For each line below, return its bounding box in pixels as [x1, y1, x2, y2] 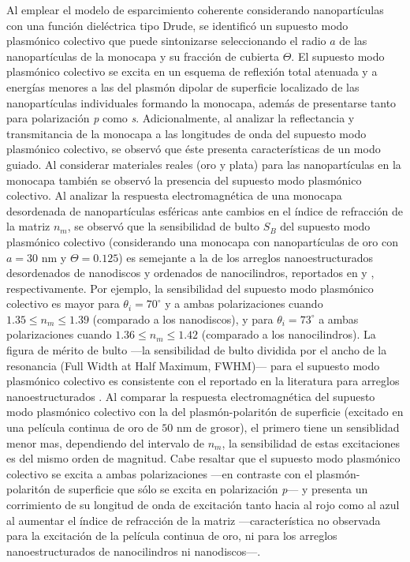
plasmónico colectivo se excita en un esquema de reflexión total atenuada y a [6, 63, 378, 80]
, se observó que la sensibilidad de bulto [67, 218, 260, 234]
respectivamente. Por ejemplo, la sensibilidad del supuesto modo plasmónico [6, 279, 374, 296]
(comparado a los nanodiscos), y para [92, 310, 274, 327]
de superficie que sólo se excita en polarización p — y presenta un [54, 481, 368, 497]
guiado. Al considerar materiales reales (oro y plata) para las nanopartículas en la [6, 155, 401, 172]
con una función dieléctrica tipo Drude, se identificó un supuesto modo [6, 17, 348, 33]
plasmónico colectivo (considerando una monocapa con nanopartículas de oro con [6, 233, 398, 249]
